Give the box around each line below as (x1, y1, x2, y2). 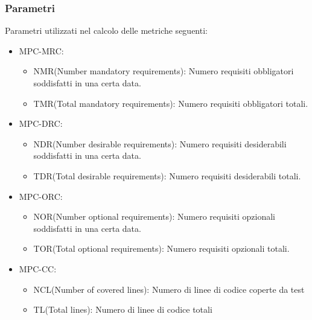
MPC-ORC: (19, 190, 63, 202)
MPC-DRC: (19, 117, 63, 130)
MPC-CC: (19, 262, 57, 275)
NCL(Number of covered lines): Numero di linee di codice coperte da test (33, 283, 305, 295)
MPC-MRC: (19, 44, 64, 57)
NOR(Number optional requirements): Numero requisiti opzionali (33, 210, 275, 223)
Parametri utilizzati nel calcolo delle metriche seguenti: (5, 24, 208, 37)
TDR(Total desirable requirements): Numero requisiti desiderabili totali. (33, 169, 301, 182)
